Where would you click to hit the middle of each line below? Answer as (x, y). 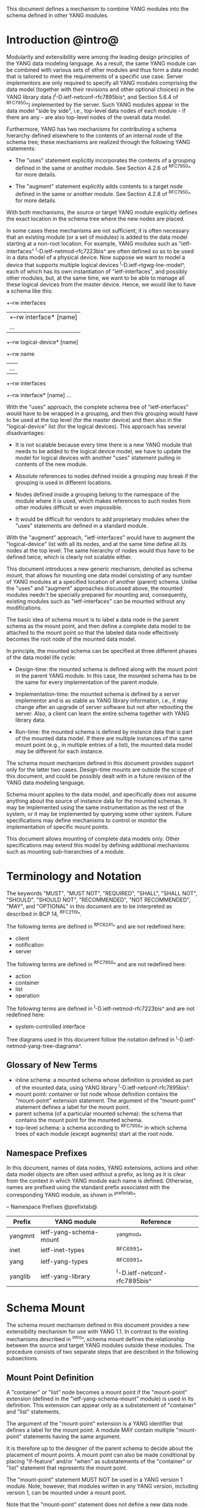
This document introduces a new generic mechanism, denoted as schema (99, 569)
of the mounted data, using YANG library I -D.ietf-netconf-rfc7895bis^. (103, 1087)
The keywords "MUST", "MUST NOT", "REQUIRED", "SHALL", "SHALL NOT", (102, 893)
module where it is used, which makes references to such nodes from (103, 501)
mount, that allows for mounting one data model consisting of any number (99, 575)
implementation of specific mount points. (58, 826)
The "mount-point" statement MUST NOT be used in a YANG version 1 (95, 1480)
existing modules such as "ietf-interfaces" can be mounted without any (96, 601)
